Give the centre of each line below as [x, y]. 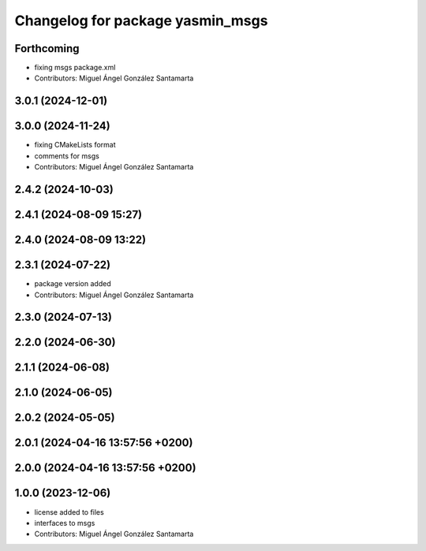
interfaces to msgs [65, 523]
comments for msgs [67, 156]
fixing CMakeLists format [75, 145]
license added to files [69, 512]
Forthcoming [47, 48]
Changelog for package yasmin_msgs [141, 20]
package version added [73, 284]
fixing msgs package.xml [75, 68]
